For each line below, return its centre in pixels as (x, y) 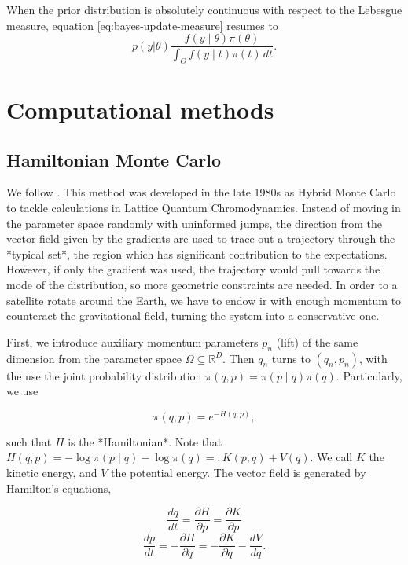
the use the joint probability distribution (104, 375)
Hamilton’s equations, (59, 488)
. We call (331, 457)
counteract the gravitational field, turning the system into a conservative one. (193, 316)
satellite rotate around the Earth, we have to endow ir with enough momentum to (204, 300)
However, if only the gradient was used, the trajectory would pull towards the (193, 269)
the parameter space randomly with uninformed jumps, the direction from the (194, 223)
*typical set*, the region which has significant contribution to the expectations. (197, 253)
